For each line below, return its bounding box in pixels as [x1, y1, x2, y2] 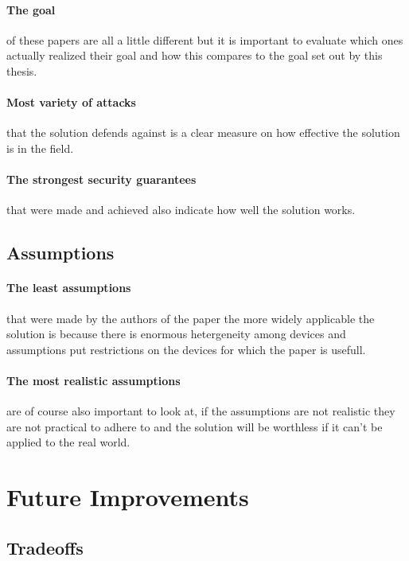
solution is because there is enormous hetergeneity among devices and [6, 325, 346, 342]
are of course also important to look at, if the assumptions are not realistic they [6, 403, 395, 419]
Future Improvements [6, 481, 249, 513]
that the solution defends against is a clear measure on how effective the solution [6, 124, 400, 141]
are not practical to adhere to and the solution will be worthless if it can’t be [6, 418, 383, 434]
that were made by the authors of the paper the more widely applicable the [6, 310, 375, 326]
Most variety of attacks [6, 94, 136, 111]
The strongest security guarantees [6, 171, 197, 188]
